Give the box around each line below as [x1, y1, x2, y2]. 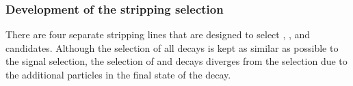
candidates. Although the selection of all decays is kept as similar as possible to [5, 40, 339, 55]
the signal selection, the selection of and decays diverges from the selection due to [5, 54, 348, 68]
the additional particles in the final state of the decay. [5, 68, 231, 81]
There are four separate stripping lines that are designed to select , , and [5, 27, 311, 42]
